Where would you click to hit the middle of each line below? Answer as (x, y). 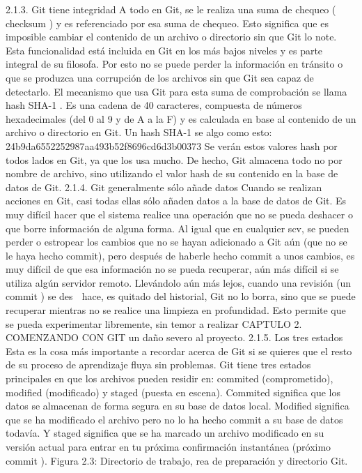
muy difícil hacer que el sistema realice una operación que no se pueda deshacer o (179, 214)
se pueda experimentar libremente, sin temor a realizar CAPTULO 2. (154, 323)
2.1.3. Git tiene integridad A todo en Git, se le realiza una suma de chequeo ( (171, 9)
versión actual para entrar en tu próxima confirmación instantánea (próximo (168, 446)
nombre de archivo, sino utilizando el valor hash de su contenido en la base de (172, 173)
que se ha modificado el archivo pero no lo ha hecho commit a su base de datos (174, 419)
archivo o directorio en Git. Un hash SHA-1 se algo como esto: (139, 132)
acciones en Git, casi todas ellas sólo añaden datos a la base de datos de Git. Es (176, 201)
